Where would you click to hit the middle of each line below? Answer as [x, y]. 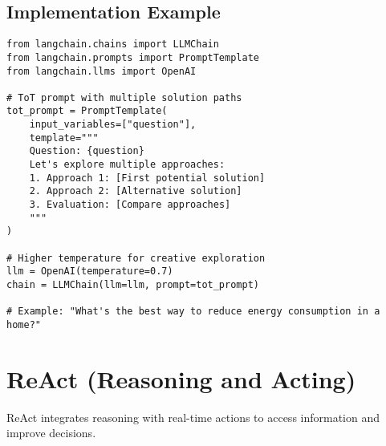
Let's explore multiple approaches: [127, 165]
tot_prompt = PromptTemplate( [87, 111]
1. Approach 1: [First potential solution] [147, 178]
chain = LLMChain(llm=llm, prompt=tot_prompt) [133, 285]
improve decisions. [51, 433]
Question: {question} [87, 151]
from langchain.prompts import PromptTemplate [133, 57]
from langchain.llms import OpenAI [102, 71]
